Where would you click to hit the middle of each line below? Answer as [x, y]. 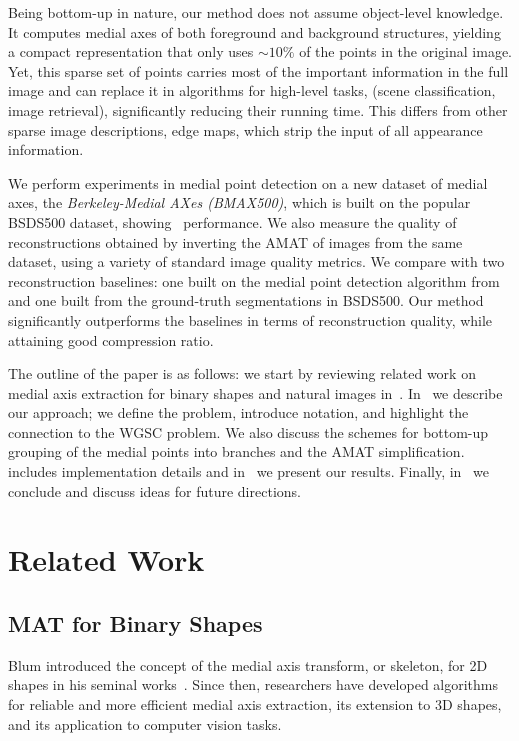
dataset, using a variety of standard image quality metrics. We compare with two [256, 261]
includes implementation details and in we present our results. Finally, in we [248, 471]
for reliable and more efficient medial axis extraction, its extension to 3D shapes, [255, 704]
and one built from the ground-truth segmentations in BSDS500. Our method [246, 300]
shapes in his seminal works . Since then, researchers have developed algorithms [253, 684]
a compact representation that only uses [131, 51]
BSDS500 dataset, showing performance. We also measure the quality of [232, 221]
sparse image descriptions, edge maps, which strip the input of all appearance [245, 129]
